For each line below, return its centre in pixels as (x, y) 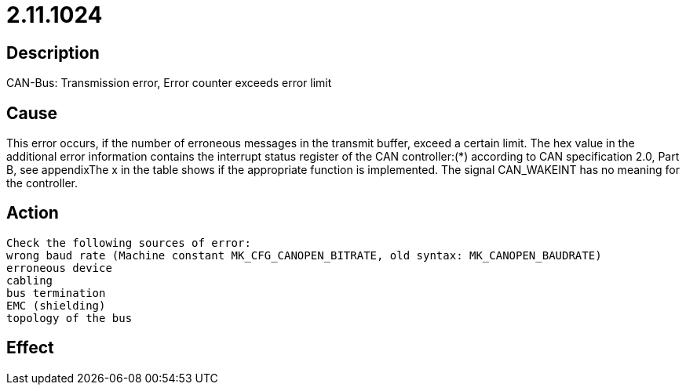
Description (53, 52)
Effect (30, 348)
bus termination (56, 293)
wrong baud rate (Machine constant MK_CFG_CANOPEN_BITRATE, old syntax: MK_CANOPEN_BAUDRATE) (304, 255)
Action (33, 213)
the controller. (42, 183)
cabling (30, 280)
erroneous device (59, 268)
